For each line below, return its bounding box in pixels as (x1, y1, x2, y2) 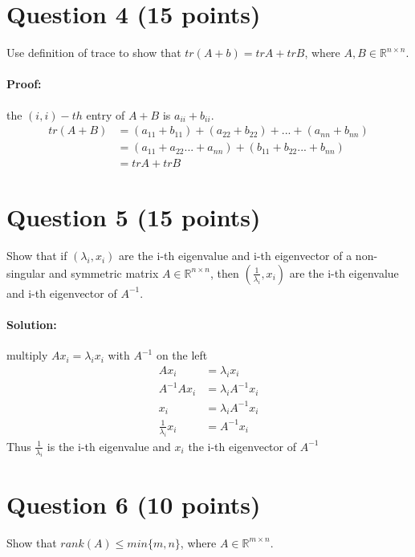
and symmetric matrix (49, 264, 159, 281)
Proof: (6, 75, 42, 92)
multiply (6, 347, 48, 364)
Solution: (6, 316, 57, 333)
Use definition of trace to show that (6, 44, 181, 61)
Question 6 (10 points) (6, 487, 261, 520)
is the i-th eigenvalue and (47, 437, 171, 454)
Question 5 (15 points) (6, 201, 261, 234)
